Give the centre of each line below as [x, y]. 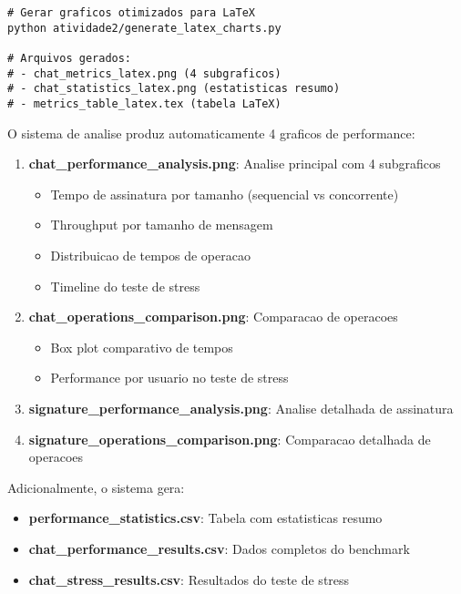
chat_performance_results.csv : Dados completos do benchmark [219, 548]
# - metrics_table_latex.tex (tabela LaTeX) [144, 103]
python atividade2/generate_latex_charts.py [144, 28]
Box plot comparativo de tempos [142, 347]
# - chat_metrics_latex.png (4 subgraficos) [144, 73]
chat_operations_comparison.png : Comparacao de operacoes [213, 317]
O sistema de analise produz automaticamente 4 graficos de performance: [211, 133]
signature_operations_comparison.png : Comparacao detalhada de [230, 439]
